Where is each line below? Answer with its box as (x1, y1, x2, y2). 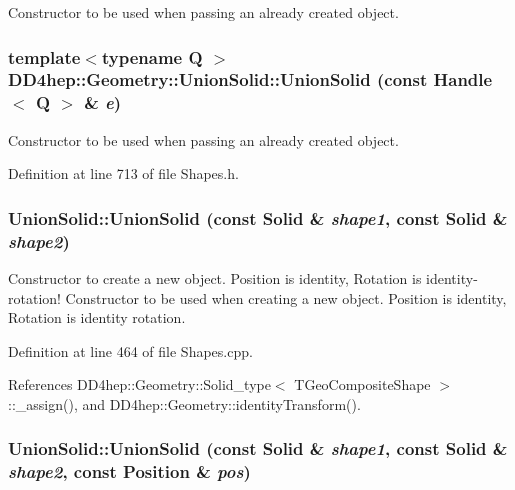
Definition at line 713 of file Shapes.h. (8, 163, 239, 184)
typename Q (101, 44, 203, 69)
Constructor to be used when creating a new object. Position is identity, (65, 287, 507, 308)
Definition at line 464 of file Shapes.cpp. (8, 340, 253, 361)
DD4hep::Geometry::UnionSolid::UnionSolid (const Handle (8, 67, 493, 92)
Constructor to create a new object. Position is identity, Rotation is (8, 267, 422, 288)
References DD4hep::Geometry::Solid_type (8, 374, 271, 395)
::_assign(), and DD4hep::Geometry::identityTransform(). (8, 393, 361, 414)
